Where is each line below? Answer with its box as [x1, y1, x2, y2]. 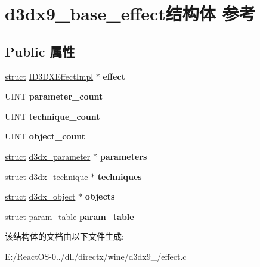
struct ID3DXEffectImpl [5, 70, 94, 82]
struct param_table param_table [5, 210, 134, 222]
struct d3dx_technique [5, 170, 88, 182]
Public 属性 [5, 42, 75, 60]
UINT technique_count [5, 110, 100, 122]
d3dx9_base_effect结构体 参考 [5, 1, 256, 26]
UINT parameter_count [5, 90, 103, 103]
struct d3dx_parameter [5, 150, 91, 162]
